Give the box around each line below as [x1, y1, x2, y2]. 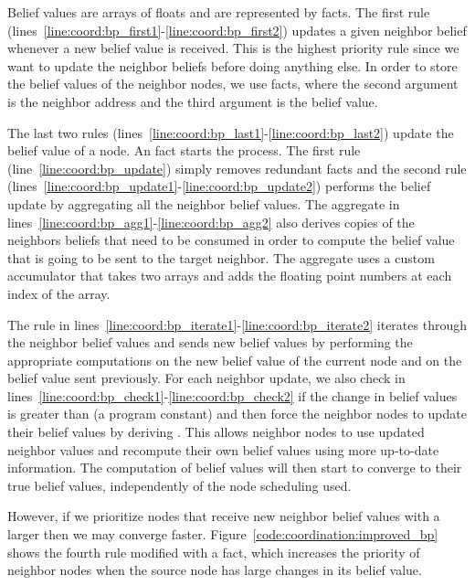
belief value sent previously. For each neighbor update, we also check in [7, 368, 406, 388]
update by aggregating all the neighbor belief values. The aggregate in [7, 194, 400, 213]
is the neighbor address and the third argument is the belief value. [7, 91, 378, 111]
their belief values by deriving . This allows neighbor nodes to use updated [7, 422, 425, 441]
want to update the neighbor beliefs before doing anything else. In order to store [7, 56, 458, 75]
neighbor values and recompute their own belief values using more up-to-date [7, 440, 439, 459]
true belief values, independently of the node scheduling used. [7, 475, 352, 495]
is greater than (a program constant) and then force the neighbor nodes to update [7, 404, 467, 423]
